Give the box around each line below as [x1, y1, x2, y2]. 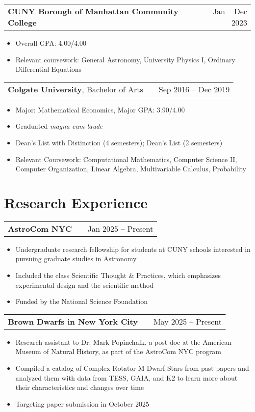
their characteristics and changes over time [15, 382, 144, 392]
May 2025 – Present [153, 315, 222, 327]
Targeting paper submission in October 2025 [15, 398, 149, 409]
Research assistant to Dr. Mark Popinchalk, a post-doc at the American [15, 336, 231, 347]
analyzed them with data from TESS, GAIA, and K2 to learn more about [15, 372, 238, 383]
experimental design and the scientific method [15, 279, 154, 290]
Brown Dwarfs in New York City [8, 315, 138, 327]
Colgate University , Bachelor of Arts [8, 83, 143, 95]
